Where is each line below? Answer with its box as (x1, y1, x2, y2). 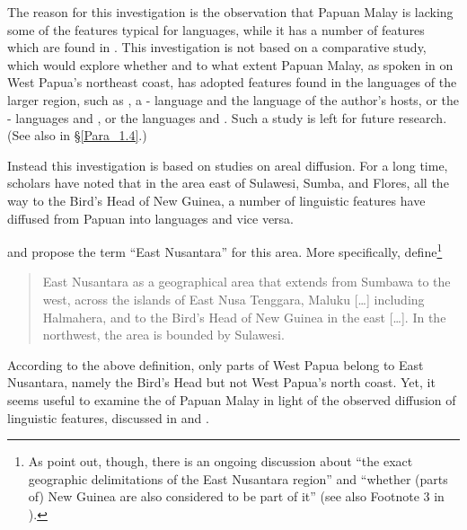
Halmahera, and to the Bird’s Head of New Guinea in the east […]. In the (42, 307, 446, 326)
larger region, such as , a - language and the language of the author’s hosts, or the (7, 90, 460, 109)
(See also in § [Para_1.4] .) (7, 126, 147, 145)
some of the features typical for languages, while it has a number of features (7, 20, 425, 39)
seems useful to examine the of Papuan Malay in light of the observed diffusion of (7, 390, 456, 409)
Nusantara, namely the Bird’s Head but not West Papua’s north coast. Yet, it (7, 373, 436, 392)
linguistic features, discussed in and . (7, 408, 209, 427)
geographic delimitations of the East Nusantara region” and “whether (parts (28, 469, 448, 488)
